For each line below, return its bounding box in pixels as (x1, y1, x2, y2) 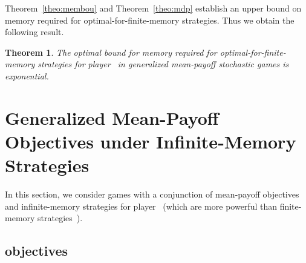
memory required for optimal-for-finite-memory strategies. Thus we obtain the (5, 13, 295, 26)
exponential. (5, 69, 49, 82)
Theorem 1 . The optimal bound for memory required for (5, 45, 217, 58)
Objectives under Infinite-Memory (5, 128, 296, 153)
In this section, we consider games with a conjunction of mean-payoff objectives (5, 188, 299, 201)
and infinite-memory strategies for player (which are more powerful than (5, 199, 277, 212)
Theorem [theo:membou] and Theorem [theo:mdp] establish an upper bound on (5, 2, 302, 14)
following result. (5, 25, 64, 38)
